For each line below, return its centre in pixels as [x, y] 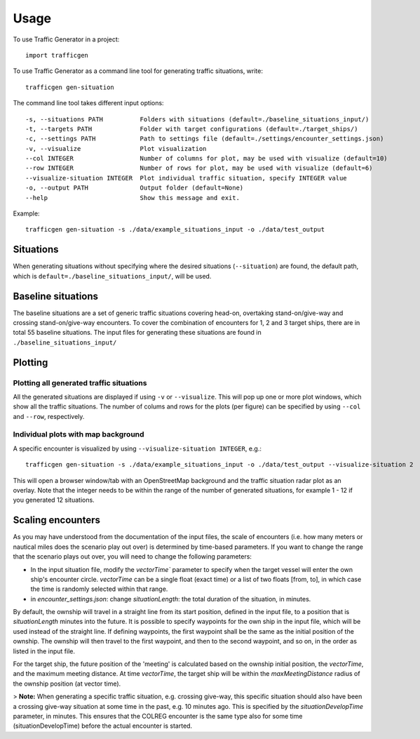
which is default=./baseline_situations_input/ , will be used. [112, 276]
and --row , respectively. [49, 416]
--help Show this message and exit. [133, 198]
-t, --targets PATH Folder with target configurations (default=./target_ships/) [192, 129]
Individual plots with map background [79, 434]
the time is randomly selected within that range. [99, 589]
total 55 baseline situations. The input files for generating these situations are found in [137, 333]
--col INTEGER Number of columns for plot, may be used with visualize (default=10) [207, 159]
